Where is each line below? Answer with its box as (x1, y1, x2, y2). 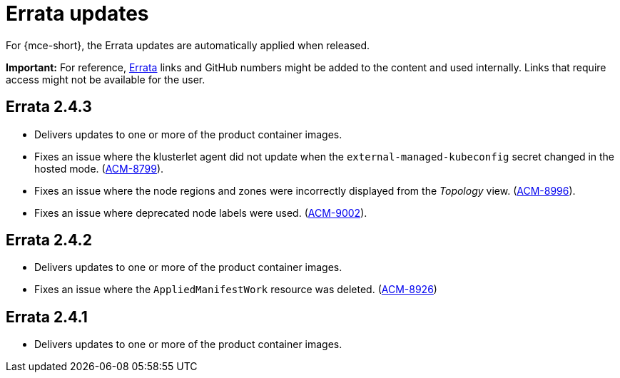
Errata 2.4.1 (6, 307, 88, 326)
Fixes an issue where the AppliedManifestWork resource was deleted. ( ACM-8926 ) (34, 283, 437, 296)
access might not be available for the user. (6, 73, 205, 86)
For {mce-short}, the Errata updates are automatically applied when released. (6, 39, 370, 51)
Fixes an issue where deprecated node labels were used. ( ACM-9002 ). (34, 206, 367, 219)
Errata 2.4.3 (6, 98, 92, 116)
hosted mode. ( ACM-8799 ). (34, 162, 164, 175)
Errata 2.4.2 (6, 231, 92, 250)
